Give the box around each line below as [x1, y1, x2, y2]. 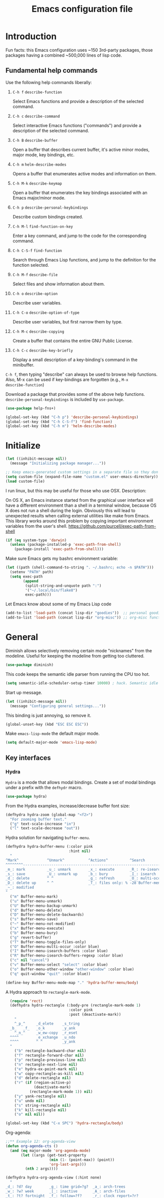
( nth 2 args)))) [25, 1166, 58, 1171]
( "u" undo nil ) [14, 1098, 45, 1103]
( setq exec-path [10, 574, 43, 579]
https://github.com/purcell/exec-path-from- [68, 523, 156, 529]
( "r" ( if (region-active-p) [14, 1080, 71, 1085]
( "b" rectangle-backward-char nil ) [14, 1048, 87, 1053]
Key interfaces [5, 753, 51, 762]
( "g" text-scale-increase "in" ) [10, 821, 76, 826]
